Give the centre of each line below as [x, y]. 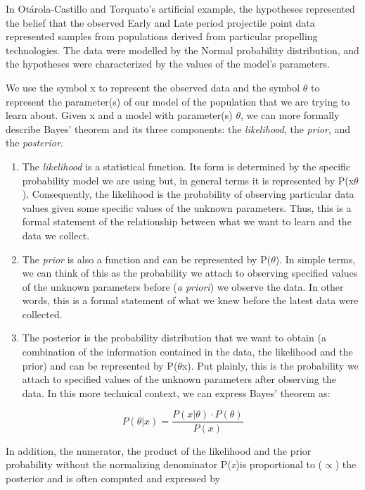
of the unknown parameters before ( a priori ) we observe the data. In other [183, 286]
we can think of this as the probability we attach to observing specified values [190, 273]
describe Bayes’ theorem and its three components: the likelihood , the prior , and [178, 128]
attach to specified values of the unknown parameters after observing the [179, 379]
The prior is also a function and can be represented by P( [147, 259]
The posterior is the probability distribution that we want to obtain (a [174, 338]
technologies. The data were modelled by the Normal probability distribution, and [182, 50]
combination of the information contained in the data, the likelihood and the [187, 352]
